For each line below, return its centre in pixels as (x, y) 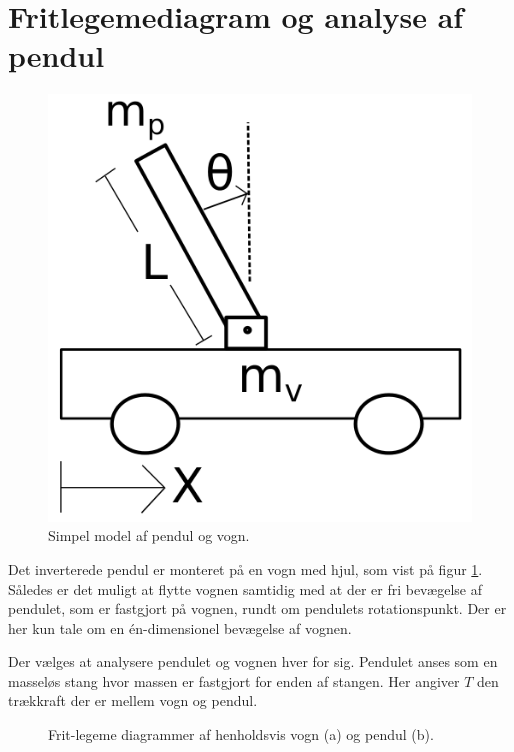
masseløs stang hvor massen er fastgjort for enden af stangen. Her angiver (234, 680)
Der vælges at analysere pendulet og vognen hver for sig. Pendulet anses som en (253, 661)
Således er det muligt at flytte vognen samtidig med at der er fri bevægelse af (245, 588)
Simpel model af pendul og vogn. (149, 535)
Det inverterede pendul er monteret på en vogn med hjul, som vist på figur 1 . (245, 568)
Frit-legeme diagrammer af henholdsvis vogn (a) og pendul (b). (241, 734)
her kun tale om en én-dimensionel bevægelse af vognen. (180, 627)
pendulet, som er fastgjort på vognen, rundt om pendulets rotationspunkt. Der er (257, 608)
